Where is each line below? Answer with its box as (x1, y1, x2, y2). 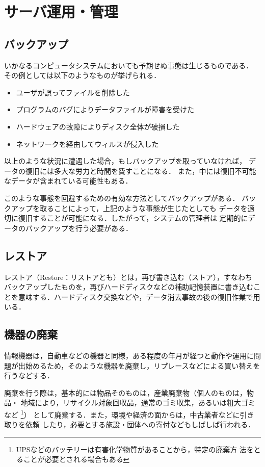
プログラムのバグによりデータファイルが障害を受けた (16, 104, 195, 115)
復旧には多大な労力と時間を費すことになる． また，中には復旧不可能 (25, 165, 256, 176)
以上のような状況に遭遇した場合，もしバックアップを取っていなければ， (4, 155, 247, 166)
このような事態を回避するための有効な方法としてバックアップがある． (4, 192, 240, 203)
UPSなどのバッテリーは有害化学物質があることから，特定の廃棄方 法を (16, 444, 254, 454)
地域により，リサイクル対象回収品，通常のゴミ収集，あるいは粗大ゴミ (20, 397, 255, 408)
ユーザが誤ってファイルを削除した (16, 87, 130, 97)
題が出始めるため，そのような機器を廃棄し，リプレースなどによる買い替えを (4, 360, 260, 371)
